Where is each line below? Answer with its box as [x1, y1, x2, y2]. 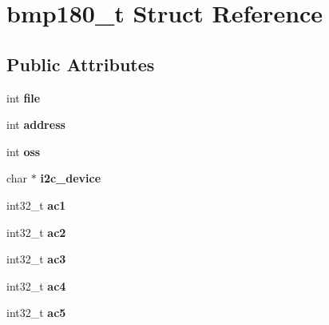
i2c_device [40, 170, 101, 187]
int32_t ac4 [6, 277, 66, 294]
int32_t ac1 [6, 196, 66, 213]
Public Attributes [6, 51, 155, 76]
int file [6, 89, 41, 106]
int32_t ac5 [6, 304, 66, 321]
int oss [6, 142, 41, 159]
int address [6, 116, 65, 133]
